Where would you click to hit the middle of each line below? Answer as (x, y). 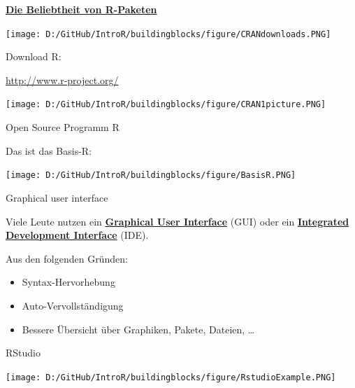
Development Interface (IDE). (77, 235)
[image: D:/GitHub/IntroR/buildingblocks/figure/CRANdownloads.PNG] (168, 34)
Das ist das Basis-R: (49, 150)
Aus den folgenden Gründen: (67, 258)
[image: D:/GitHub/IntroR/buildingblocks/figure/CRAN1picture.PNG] (166, 105)
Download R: (34, 56)
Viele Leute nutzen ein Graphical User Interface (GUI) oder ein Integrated (177, 221)
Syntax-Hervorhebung (68, 282)
